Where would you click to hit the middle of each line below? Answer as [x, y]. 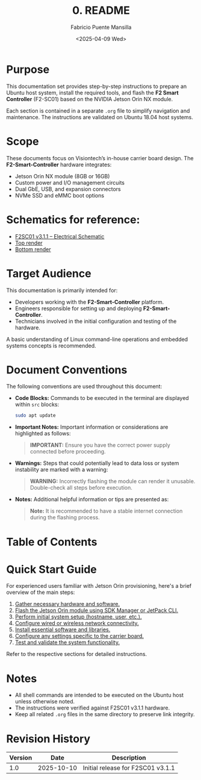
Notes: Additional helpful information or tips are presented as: [92, 499]
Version [21, 758]
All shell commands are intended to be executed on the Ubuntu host [99, 695]
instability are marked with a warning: [61, 470]
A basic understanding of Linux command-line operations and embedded [97, 339]
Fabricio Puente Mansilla [101, 27]
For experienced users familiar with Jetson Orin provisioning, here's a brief [99, 586]
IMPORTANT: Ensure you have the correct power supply [100, 445]
